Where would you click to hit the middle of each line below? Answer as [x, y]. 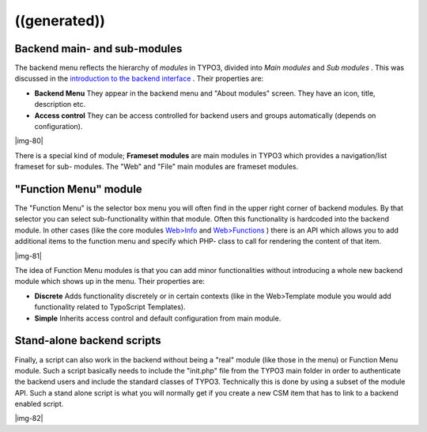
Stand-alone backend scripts [88, 341]
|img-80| [29, 141]
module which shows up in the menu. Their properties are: [110, 282]
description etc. [60, 104]
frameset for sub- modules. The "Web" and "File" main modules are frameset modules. [157, 167]
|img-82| [29, 419]
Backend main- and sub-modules [98, 49]
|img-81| [28, 256]
